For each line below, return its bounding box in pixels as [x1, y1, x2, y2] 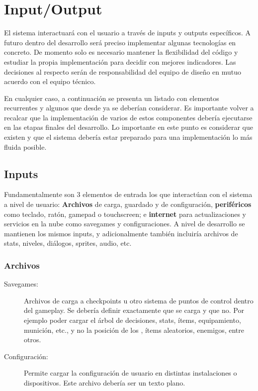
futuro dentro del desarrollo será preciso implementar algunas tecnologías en [4, 37, 236, 47]
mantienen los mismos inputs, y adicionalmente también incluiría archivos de [4, 228, 238, 238]
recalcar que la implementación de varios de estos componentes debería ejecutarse [4, 112, 253, 122]
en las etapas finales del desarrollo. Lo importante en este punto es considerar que [4, 122, 254, 132]
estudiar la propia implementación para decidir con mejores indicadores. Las [4, 56, 236, 67]
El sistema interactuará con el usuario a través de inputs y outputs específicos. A [4, 27, 251, 38]
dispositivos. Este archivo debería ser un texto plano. [24, 377, 185, 388]
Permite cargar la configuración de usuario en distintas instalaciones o [24, 368, 237, 378]
